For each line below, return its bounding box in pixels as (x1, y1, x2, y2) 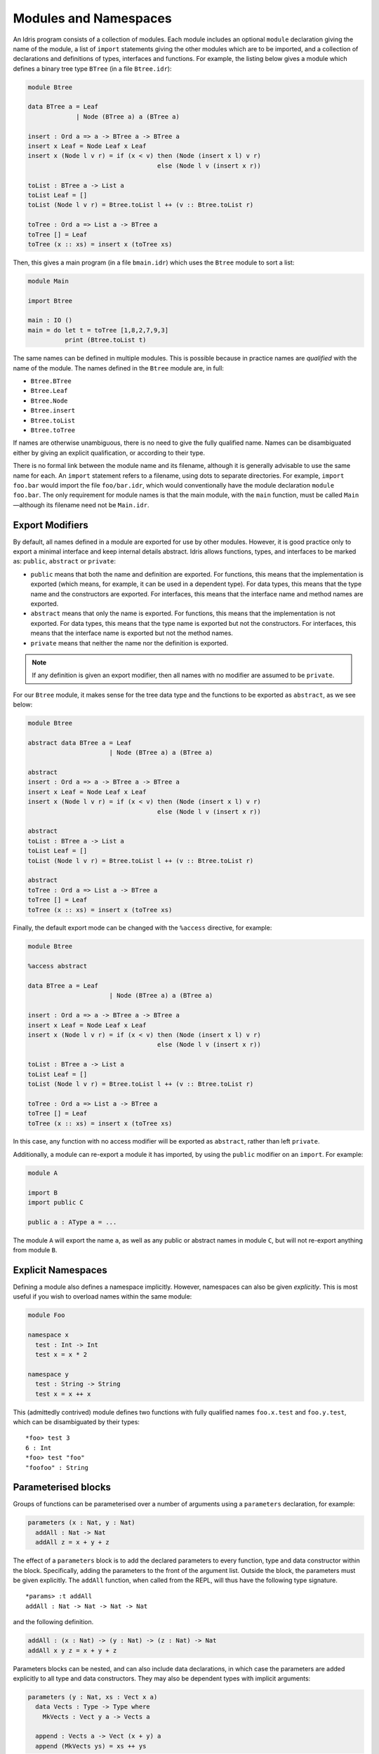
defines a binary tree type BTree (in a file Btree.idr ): (13, 64, 172, 73)
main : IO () (27, 316, 73, 324)
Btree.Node (30, 396, 68, 405)
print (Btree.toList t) (64, 336, 147, 344)
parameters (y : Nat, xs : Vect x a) (27, 1693, 158, 1701)
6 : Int (25, 1444, 52, 1452)
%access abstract (27, 962, 88, 970)
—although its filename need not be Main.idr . (13, 500, 150, 509)
